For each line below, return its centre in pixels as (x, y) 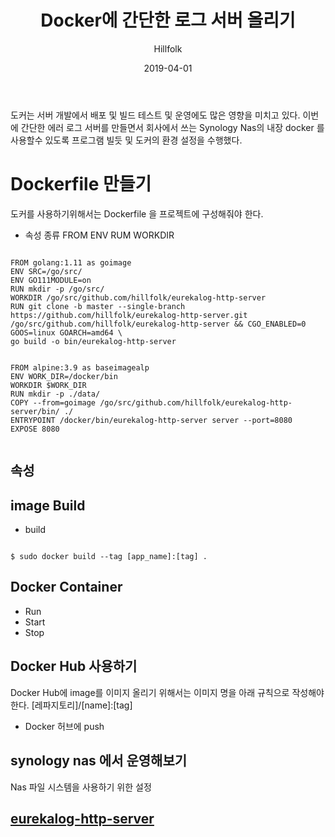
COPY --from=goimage (53, 402)
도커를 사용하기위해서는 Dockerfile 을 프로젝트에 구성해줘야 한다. (137, 213)
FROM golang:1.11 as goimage (71, 262)
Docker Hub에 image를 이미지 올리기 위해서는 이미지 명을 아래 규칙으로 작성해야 (167, 692)
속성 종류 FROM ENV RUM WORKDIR (99, 235)
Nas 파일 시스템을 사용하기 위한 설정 (81, 787)
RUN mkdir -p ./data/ (55, 394)
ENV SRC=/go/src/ (46, 271)
